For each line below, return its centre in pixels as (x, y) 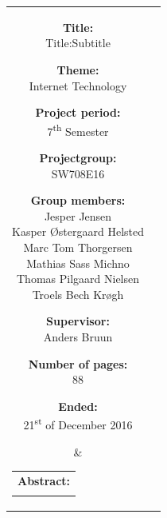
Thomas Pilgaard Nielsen (78, 279)
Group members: (78, 200)
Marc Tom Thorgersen (78, 247)
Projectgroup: (78, 157)
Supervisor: (78, 321)
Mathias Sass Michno (78, 263)
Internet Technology (78, 85)
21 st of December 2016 (78, 423)
